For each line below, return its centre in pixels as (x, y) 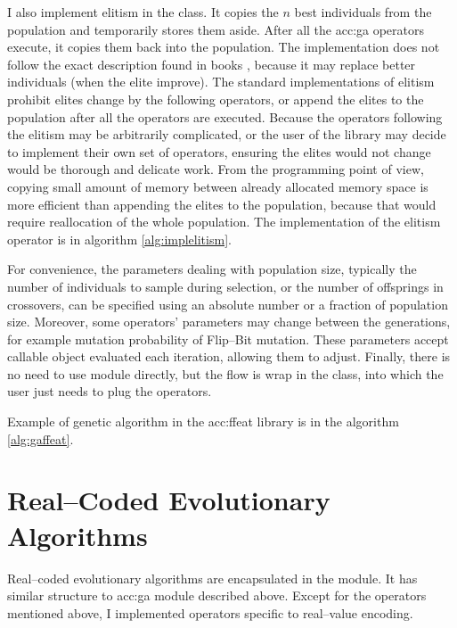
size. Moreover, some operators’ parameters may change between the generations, (229, 322)
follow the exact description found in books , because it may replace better (212, 64)
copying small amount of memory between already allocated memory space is (218, 186)
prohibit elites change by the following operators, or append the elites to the (216, 99)
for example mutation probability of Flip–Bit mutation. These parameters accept (228, 339)
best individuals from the (363, 12)
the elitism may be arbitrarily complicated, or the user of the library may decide (227, 134)
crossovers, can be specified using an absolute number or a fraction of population (228, 304)
